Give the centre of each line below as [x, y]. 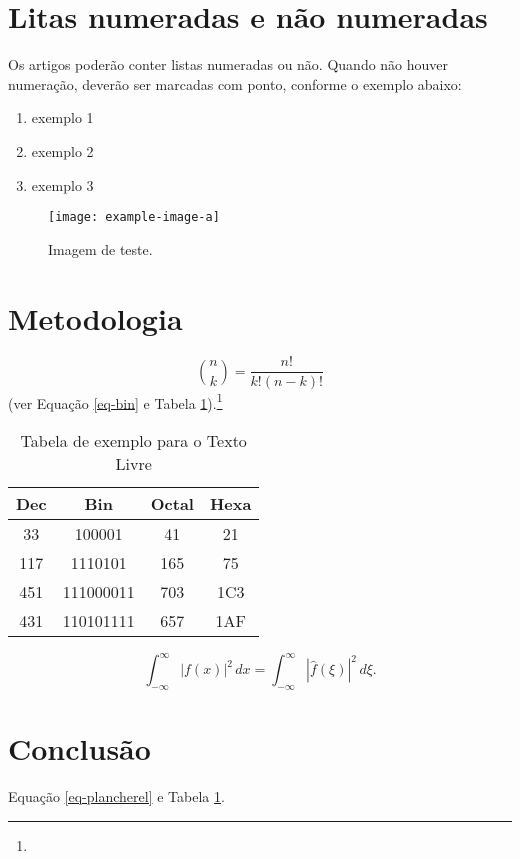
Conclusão [79, 748]
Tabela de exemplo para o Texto [133, 440]
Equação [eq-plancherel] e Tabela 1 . [116, 796]
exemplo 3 [62, 184]
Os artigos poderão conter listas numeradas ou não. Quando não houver [228, 64]
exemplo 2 [62, 150]
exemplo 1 [62, 117]
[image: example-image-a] [134, 217]
